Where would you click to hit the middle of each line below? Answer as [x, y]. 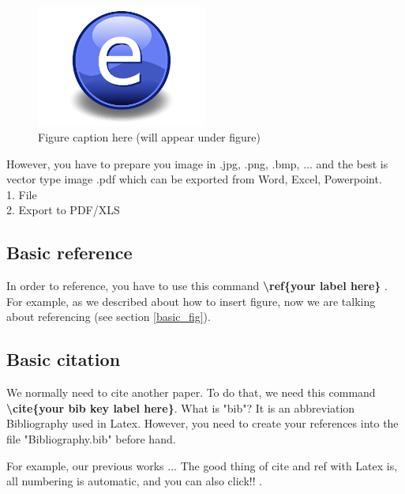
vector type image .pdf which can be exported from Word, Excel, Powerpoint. [194, 179]
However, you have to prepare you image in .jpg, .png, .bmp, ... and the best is [197, 163]
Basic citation [64, 359]
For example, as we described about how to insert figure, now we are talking [191, 301]
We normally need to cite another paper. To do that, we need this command [191, 392]
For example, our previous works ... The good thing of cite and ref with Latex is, [202, 465]
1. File [22, 194]
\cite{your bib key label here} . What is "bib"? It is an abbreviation [181, 407]
